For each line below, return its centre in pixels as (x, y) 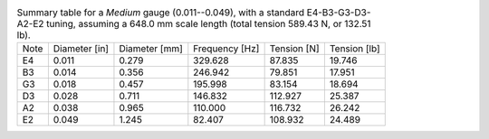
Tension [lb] (355, 49)
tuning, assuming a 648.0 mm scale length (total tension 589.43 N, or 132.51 (209, 24)
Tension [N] (295, 49)
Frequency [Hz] (226, 49)
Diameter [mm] (151, 49)
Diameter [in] (81, 49)
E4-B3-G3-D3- (339, 13)
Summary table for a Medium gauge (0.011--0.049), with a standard (161, 13)
